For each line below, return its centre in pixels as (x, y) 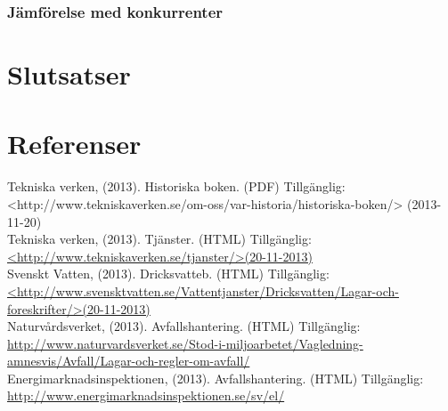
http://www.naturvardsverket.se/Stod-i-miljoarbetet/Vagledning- (185, 343)
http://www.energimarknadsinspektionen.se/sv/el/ (146, 395)
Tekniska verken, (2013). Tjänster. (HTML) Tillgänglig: (159, 239)
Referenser (74, 144)
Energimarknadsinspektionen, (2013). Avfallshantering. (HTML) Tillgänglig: (216, 378)
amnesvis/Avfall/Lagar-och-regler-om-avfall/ (129, 361)
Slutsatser (69, 74)
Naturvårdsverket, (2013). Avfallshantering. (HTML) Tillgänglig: (184, 326)
